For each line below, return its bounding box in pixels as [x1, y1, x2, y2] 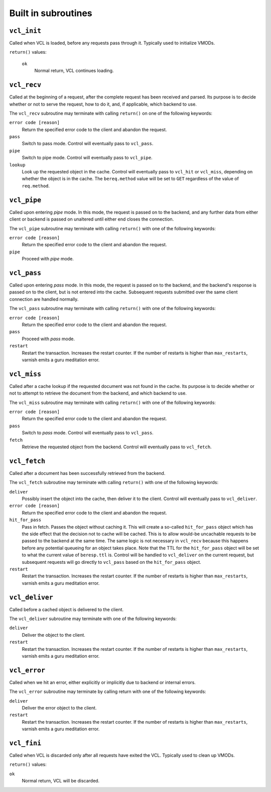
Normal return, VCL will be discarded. [22, 778, 100, 784]
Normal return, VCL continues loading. [34, 68, 114, 74]
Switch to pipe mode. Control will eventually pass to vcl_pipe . [22, 155, 153, 161]
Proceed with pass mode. [22, 336, 75, 342]
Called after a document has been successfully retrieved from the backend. [9, 470, 166, 476]
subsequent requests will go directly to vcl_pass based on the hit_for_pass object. [22, 559, 202, 565]
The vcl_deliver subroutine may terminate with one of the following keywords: [9, 616, 177, 622]
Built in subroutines [9, 8, 92, 19]
